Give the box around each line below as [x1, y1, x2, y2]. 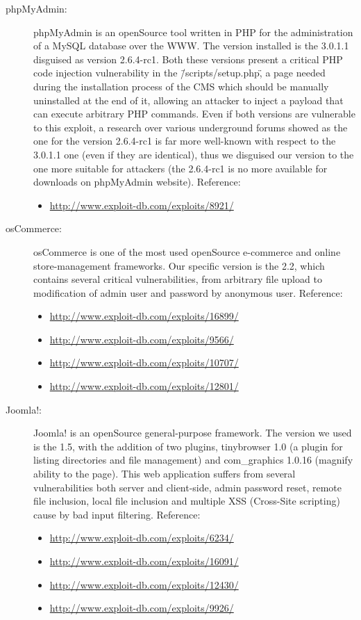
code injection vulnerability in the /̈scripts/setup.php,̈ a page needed [33, 65, 326, 80]
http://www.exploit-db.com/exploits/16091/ [49, 554, 239, 568]
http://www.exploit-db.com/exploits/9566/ [49, 332, 234, 346]
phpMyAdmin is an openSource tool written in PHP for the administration [33, 24, 353, 39]
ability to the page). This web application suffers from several [33, 466, 296, 481]
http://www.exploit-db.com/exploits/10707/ [49, 355, 239, 370]
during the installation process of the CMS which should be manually [33, 79, 329, 93]
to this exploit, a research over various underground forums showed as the [33, 120, 348, 134]
